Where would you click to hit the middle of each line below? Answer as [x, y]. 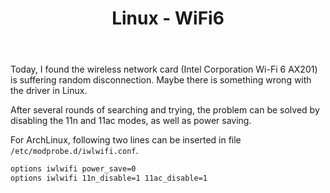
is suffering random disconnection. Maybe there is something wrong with [161, 80]
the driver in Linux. [49, 91]
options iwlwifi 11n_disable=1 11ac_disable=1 [109, 178]
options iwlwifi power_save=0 [73, 169]
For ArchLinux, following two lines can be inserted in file [126, 140]
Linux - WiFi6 [168, 18]
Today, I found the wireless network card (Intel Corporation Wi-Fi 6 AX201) [164, 69]
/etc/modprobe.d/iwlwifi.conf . [74, 151]
